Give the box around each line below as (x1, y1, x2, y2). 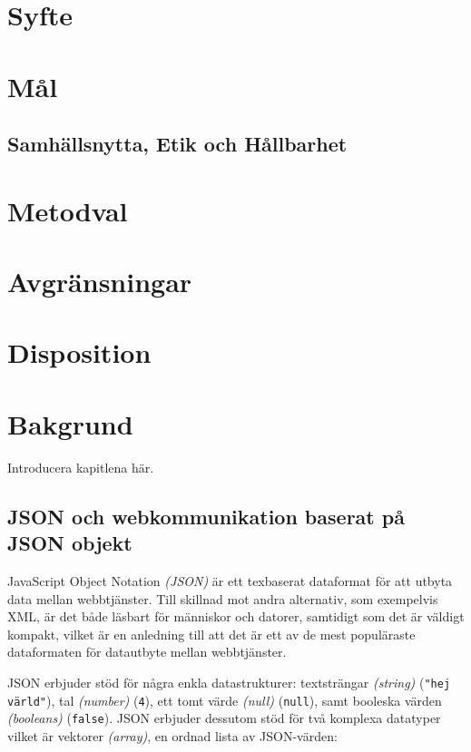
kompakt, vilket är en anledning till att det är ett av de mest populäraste (7, 624, 416, 643)
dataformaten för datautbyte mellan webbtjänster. (7, 642, 287, 661)
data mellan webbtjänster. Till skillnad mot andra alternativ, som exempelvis (7, 589, 438, 608)
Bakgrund (7, 405, 133, 442)
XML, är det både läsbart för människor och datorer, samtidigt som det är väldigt (7, 607, 465, 626)
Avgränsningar (7, 263, 192, 300)
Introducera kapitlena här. (7, 457, 154, 476)
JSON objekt (7, 529, 132, 557)
